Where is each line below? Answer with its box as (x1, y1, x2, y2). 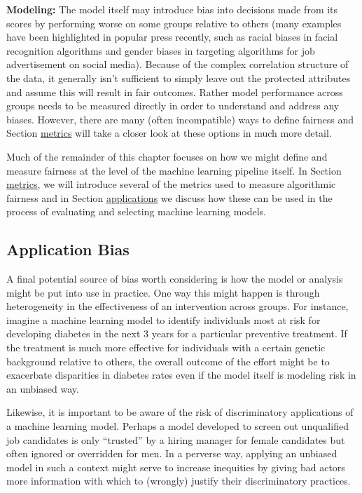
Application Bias (6, 238, 130, 260)
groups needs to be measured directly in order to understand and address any (6, 98, 340, 113)
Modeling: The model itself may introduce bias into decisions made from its (6, 2, 338, 16)
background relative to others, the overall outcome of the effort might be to (6, 353, 330, 368)
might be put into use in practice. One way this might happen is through (6, 285, 320, 299)
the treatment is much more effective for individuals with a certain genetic (6, 340, 326, 355)
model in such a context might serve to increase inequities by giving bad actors (6, 459, 345, 474)
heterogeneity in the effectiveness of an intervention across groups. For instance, (6, 299, 349, 313)
